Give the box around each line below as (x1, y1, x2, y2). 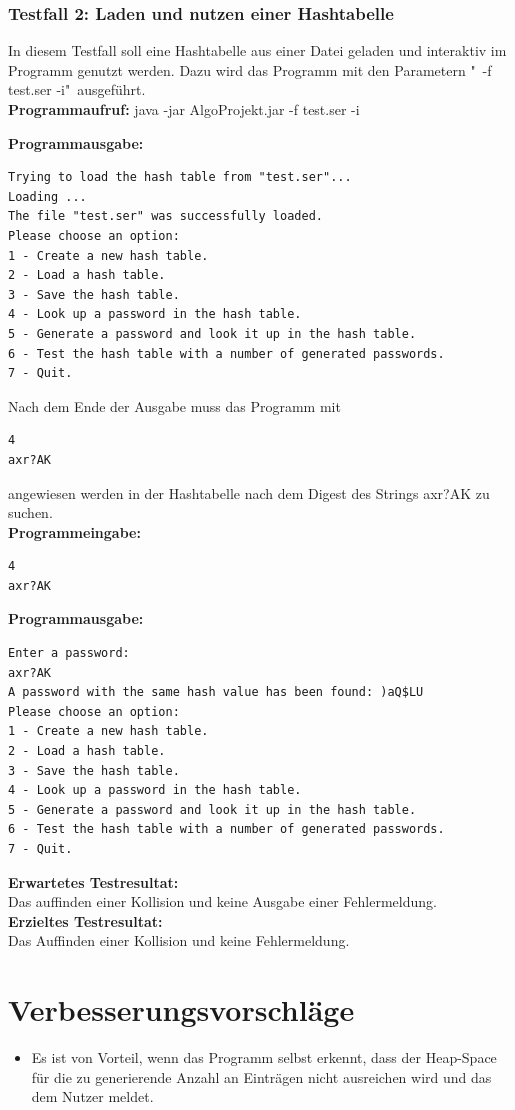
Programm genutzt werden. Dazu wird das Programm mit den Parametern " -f (8, 59, 492, 80)
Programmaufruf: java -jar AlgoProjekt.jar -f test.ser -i (8, 99, 360, 119)
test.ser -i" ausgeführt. (8, 79, 146, 100)
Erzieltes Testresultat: (8, 910, 163, 931)
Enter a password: (8, 646, 130, 661)
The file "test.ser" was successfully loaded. (8, 209, 323, 224)
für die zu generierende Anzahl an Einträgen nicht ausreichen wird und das (31, 1066, 492, 1087)
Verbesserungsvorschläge (8, 989, 355, 1030)
